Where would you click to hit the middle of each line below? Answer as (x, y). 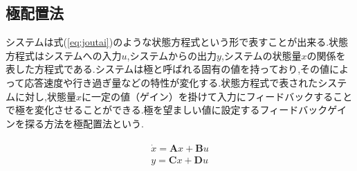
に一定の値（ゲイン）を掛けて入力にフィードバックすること (217, 96)
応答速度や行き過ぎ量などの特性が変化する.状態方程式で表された (171, 82)
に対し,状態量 (45, 96)
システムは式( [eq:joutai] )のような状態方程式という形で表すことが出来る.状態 (177, 42)
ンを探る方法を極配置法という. (75, 123)
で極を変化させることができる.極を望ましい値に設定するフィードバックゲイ (176, 110)
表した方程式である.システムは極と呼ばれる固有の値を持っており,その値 (168, 69)
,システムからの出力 (172, 55)
